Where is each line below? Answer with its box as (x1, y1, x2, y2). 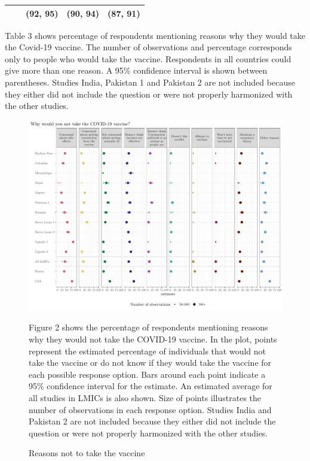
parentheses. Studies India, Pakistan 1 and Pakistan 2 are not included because (5, 75, 295, 88)
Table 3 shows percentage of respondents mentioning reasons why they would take (5, 29, 305, 41)
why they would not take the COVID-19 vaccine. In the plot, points (29, 332, 277, 345)
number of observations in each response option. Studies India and (29, 403, 272, 415)
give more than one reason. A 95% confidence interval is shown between (5, 64, 268, 77)
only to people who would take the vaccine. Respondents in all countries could (5, 52, 291, 65)
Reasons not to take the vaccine (29, 447, 145, 459)
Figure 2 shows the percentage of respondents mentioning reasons (29, 321, 268, 333)
